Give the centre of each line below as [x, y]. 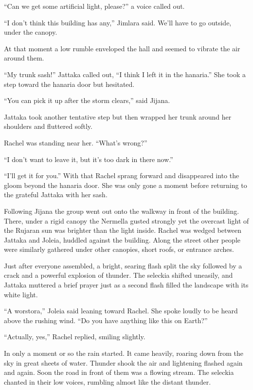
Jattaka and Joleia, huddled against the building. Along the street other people [122, 239]
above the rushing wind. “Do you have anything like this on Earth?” [106, 320]
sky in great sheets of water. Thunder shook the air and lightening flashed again [123, 362]
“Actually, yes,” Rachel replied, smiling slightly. [75, 337]
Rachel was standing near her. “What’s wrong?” [76, 142]
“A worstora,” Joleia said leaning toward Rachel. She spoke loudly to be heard [121, 311]
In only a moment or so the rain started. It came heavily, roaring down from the [124, 353]
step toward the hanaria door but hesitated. [69, 84]
